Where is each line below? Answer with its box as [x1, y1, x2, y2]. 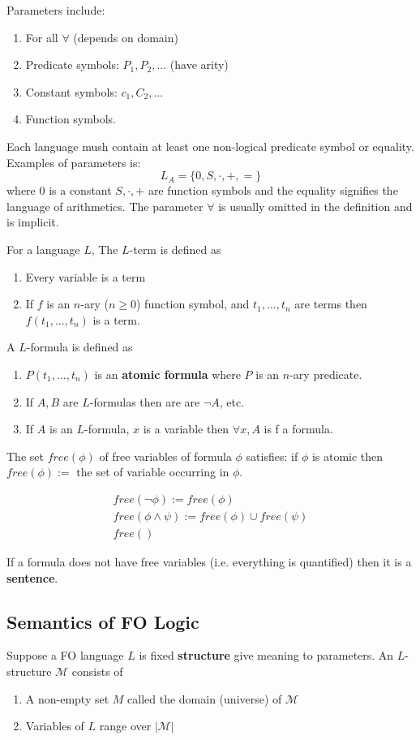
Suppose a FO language [6, 647, 124, 664]
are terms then [294, 295, 367, 312]
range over [99, 717, 152, 734]
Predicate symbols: [25, 56, 119, 73]
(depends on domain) [73, 28, 178, 45]
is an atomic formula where [94, 365, 241, 382]
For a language [6, 240, 80, 257]
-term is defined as [129, 240, 221, 257]
